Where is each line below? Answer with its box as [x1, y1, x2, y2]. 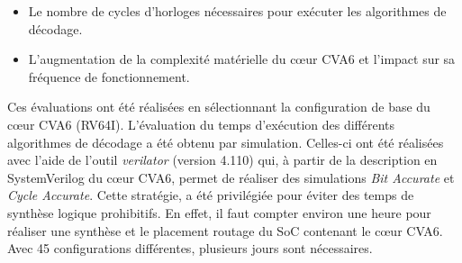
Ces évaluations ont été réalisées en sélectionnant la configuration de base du [7, 97, 430, 116]
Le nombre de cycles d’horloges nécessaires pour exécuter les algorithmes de [28, 2, 447, 20]
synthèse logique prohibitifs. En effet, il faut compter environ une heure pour [7, 203, 431, 222]
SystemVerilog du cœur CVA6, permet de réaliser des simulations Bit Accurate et [7, 168, 455, 186]
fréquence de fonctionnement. [28, 67, 190, 86]
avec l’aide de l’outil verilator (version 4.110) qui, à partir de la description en [7, 150, 438, 169]
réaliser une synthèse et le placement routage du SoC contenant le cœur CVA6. [7, 221, 443, 240]
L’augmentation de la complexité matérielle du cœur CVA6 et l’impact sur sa [28, 50, 456, 68]
